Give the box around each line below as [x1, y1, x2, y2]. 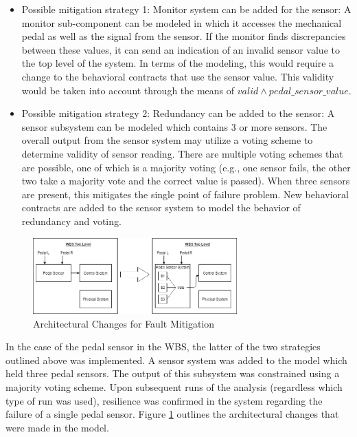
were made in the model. [5, 420, 109, 434]
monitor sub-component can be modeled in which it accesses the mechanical [21, 15, 342, 30]
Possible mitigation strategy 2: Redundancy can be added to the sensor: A [21, 106, 335, 120]
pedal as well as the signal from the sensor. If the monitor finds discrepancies [21, 29, 346, 43]
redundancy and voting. [21, 213, 122, 228]
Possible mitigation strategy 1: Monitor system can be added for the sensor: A [21, 2, 352, 16]
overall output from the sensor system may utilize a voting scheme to [21, 133, 313, 147]
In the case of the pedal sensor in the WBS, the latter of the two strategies [5, 339, 321, 354]
